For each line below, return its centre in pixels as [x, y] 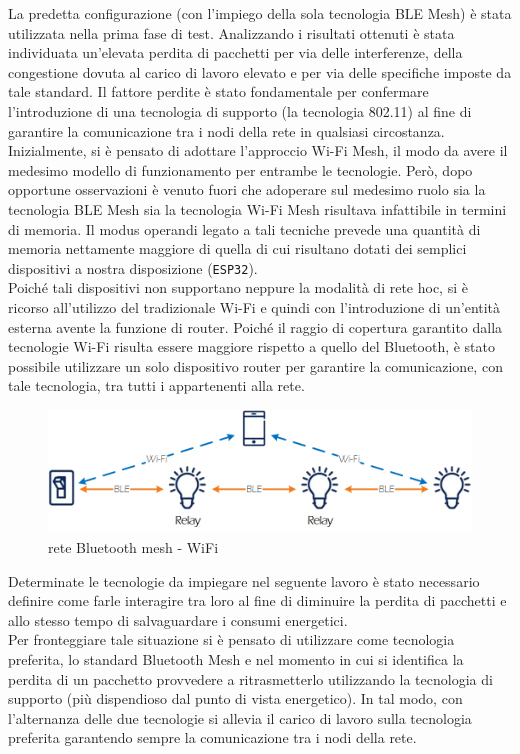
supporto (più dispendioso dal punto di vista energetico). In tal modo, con [235, 698]
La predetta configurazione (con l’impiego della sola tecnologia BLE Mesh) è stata [260, 13]
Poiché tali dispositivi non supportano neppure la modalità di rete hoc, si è [238, 287]
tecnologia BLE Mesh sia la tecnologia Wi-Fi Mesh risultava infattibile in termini [257, 208]
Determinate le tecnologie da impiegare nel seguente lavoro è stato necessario [244, 580]
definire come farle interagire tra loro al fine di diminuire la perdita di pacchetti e [257, 600]
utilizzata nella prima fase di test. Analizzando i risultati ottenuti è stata [231, 32]
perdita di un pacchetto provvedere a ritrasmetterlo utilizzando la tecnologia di [250, 678]
